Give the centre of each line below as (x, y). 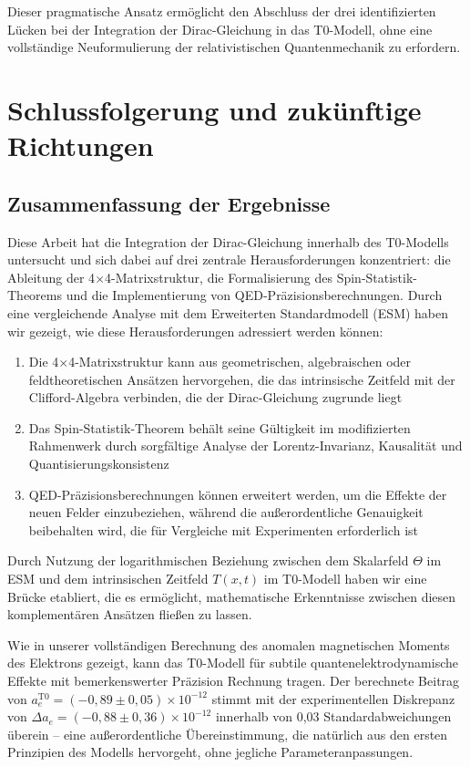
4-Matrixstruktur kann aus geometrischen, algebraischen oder (240, 362)
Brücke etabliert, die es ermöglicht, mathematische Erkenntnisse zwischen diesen (232, 596)
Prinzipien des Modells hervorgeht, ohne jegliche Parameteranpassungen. (210, 752)
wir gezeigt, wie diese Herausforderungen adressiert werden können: (195, 331)
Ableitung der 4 (51, 277)
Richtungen (81, 145)
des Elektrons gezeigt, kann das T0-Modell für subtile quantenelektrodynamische (233, 663)
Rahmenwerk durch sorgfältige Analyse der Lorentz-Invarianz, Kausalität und (245, 446)
